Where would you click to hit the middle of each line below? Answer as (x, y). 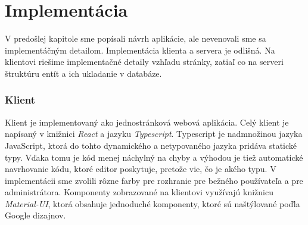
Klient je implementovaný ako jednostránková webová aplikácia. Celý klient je (147, 122)
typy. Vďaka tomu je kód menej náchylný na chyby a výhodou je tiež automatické (154, 157)
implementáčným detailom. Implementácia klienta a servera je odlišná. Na (140, 50)
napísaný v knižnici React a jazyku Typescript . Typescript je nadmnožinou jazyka (154, 134)
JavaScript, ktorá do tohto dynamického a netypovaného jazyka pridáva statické (151, 145)
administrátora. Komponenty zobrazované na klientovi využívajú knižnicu (139, 192)
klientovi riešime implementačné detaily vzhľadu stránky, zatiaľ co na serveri (144, 62)
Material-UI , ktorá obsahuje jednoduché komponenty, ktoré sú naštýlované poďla (153, 203)
